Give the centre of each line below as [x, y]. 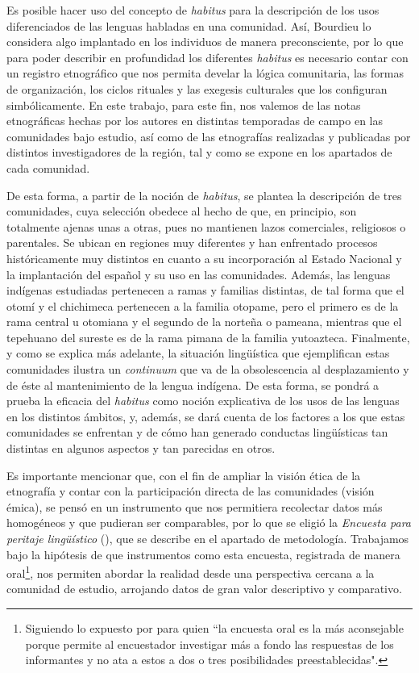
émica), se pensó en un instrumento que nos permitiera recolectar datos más [195, 506]
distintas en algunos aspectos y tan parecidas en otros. [141, 448]
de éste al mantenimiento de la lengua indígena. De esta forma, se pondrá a [193, 385]
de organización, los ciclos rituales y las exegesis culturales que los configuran [197, 88]
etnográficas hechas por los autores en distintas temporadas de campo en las [195, 121]
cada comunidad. [48, 167]
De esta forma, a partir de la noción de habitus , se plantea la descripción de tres [204, 195]
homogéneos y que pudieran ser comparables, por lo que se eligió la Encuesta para [209, 523]
